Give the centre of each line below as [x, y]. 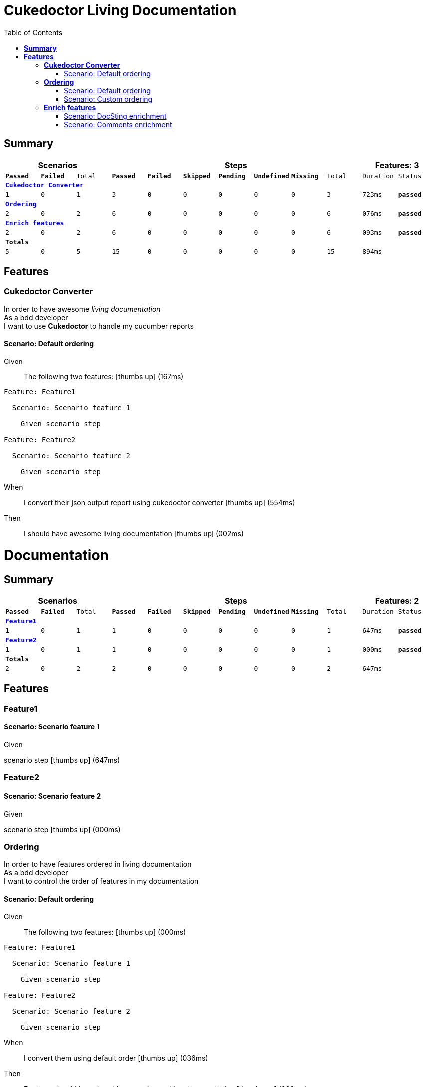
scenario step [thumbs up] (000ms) [62, 829]
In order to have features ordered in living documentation [98, 864]
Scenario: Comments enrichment [118, 124]
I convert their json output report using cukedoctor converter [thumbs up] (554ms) [160, 503]
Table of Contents [33, 32]
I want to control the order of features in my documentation [101, 881]
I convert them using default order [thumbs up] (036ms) [116, 1058]
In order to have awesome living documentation [82, 309]
